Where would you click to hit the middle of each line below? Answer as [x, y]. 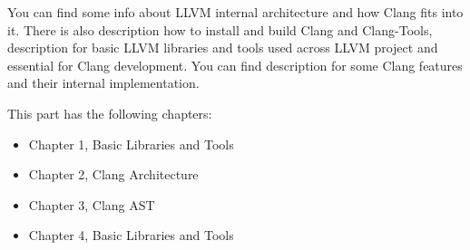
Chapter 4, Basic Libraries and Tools [131, 235]
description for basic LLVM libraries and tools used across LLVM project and [223, 48]
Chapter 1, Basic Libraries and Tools [131, 144]
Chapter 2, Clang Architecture [113, 174]
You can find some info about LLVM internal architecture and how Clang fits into [235, 12]
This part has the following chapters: [110, 113]
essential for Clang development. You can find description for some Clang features [235, 65]
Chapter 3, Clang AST [92, 204]
